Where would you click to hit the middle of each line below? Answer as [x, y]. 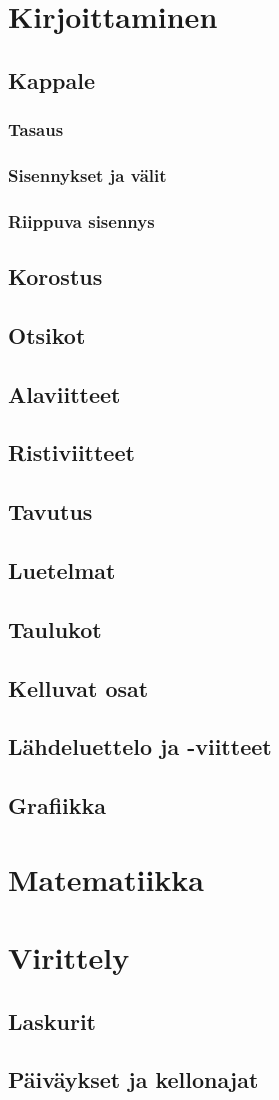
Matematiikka [106, 878]
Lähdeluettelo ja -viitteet [140, 746]
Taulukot [55, 628]
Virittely [69, 957]
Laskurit [52, 1020]
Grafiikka [57, 805]
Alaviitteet [64, 393]
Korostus [55, 276]
